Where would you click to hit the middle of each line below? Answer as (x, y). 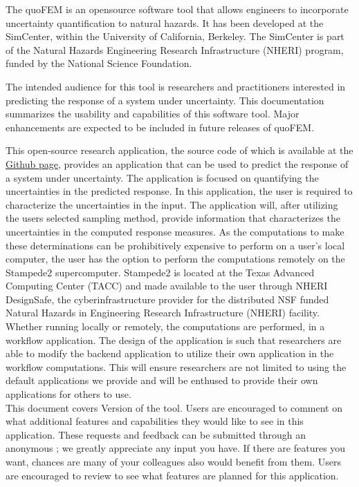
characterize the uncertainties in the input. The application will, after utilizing (172, 204)
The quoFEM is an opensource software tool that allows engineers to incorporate (177, 9)
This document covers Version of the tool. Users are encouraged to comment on (174, 407)
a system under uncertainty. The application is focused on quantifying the (162, 177)
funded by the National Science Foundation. (99, 63)
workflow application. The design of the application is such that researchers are (174, 340)
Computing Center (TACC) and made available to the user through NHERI (167, 286)
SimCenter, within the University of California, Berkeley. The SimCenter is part (175, 36)
